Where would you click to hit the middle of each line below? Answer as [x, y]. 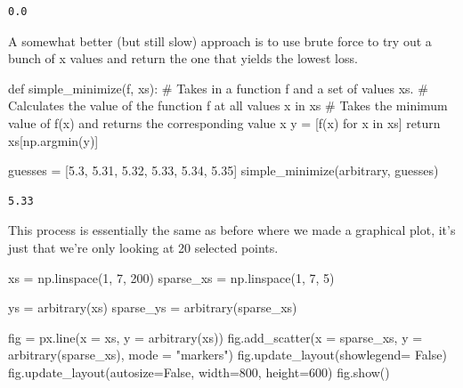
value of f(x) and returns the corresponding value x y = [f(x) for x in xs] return [224, 122]
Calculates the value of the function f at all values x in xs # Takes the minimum [228, 105]
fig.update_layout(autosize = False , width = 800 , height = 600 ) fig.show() [199, 372]
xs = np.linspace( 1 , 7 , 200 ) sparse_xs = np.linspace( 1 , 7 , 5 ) [171, 277]
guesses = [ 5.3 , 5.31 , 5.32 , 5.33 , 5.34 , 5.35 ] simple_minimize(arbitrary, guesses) [223, 170]
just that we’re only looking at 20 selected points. [143, 247]
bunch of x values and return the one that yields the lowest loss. [183, 58]
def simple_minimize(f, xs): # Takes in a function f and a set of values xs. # [218, 88]
